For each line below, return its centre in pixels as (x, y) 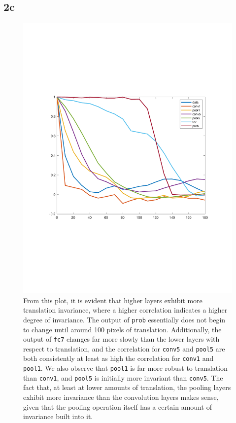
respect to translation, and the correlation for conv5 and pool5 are (124, 348)
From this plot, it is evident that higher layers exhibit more (113, 300)
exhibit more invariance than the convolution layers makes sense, (121, 397)
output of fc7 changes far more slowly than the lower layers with (121, 339)
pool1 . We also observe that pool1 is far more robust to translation (125, 368)
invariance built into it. (58, 416)
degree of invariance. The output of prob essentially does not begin (124, 319)
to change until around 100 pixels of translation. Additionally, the (122, 329)
